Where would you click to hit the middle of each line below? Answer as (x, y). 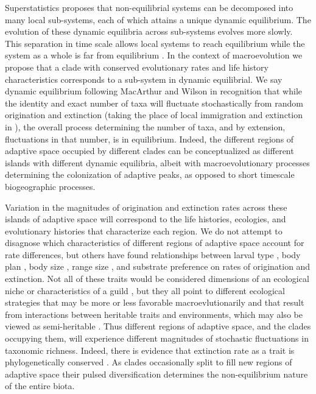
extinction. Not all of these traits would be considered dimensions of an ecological (157, 279)
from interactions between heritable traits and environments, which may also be (154, 314)
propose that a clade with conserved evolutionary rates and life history (137, 67)
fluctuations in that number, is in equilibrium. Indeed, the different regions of (149, 139)
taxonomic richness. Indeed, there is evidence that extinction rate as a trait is (150, 350)
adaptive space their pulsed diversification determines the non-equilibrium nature (156, 374)
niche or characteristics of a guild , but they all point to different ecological (145, 290)
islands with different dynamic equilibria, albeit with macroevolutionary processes (157, 162)
